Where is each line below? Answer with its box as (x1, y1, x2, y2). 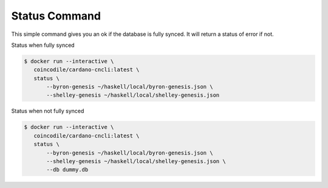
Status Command (11, 9, 101, 23)
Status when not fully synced (11, 107, 84, 115)
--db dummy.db (46, 166, 89, 173)
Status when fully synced (11, 41, 75, 49)
